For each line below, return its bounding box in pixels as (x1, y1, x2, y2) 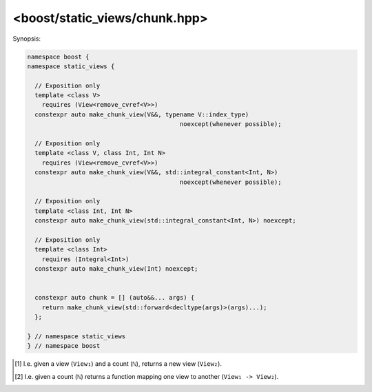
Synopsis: (12, 34, 41, 43)
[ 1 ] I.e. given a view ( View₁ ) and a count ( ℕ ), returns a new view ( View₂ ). (14, 360, 222, 368)
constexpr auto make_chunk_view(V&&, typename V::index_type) (34, 110, 249, 118)
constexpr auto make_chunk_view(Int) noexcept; (34, 265, 198, 273)
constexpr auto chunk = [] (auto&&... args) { (34, 293, 195, 302)
